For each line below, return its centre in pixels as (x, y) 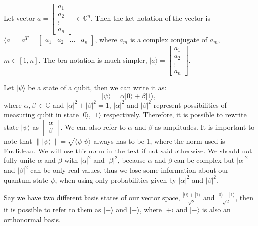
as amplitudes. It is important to (204, 127)
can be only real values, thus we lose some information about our (129, 170)
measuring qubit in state (41, 114)
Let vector (20, 18)
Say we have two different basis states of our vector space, (92, 197)
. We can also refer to (93, 127)
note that (18, 141)
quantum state (26, 180)
